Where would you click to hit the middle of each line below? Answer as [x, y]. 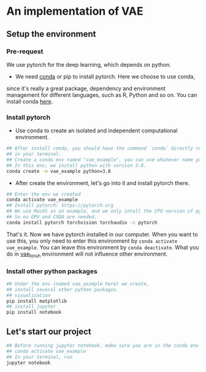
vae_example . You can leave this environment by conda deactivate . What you [103, 247]
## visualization [29, 295]
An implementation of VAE [75, 11]
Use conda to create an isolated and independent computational [96, 131]
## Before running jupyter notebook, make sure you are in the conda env [103, 345]
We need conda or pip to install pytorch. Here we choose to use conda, [105, 76]
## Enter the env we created [44, 194]
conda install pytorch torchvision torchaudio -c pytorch [82, 222]
